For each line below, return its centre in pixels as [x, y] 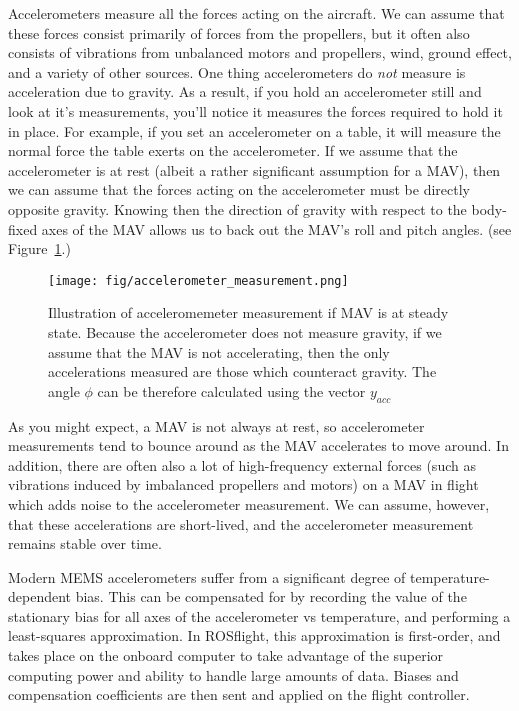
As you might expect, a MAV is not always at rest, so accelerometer [216, 425]
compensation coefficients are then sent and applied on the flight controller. [239, 694]
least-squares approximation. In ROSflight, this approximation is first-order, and [254, 635]
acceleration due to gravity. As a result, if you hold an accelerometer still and [245, 91]
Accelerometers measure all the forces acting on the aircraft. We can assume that [256, 13]
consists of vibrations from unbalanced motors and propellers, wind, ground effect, [260, 52]
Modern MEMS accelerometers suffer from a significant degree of [207, 576]
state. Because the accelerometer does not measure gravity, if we [245, 331]
